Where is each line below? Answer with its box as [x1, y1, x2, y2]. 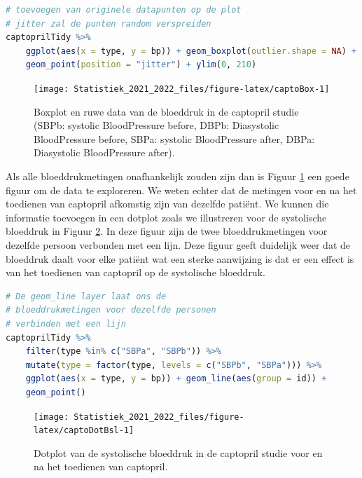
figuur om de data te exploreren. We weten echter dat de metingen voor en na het [6, 182, 357, 197]
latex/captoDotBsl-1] [34, 425, 134, 436]
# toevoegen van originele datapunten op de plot [6, 5, 242, 15]
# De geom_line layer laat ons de [6, 291, 167, 301]
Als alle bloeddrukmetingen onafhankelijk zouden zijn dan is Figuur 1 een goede [6, 169, 349, 183]
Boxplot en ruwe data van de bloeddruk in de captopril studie [34, 104, 299, 118]
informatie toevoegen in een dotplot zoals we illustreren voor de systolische [6, 210, 327, 224]
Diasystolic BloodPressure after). [34, 145, 175, 160]
